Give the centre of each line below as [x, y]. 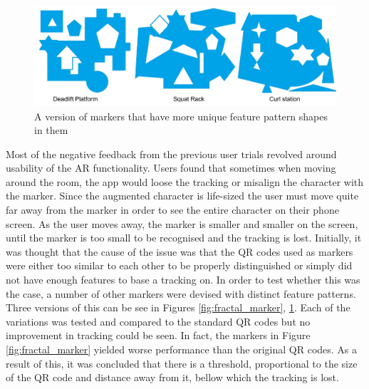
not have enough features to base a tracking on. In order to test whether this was [183, 280]
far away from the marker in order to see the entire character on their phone [172, 210]
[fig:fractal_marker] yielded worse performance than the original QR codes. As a [182, 349]
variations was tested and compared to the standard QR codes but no [158, 321]
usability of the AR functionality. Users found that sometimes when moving [171, 168]
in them [51, 130]
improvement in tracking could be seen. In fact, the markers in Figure [158, 335]
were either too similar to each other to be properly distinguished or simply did [179, 265]
